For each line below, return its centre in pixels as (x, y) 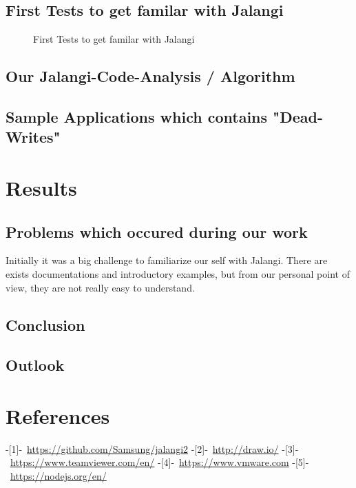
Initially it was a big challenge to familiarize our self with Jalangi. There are (167, 260)
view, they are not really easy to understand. (100, 287)
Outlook (35, 365)
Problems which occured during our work (157, 231)
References (58, 415)
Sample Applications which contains (137, 116)
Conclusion (45, 324)
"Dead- (298, 116)
